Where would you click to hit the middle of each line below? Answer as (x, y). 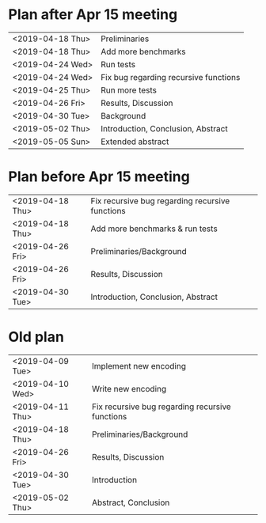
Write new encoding (129, 388)
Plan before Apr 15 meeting (99, 177)
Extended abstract (135, 142)
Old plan (36, 337)
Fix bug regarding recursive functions (170, 77)
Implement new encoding (139, 366)
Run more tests (128, 90)
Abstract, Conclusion (131, 502)
